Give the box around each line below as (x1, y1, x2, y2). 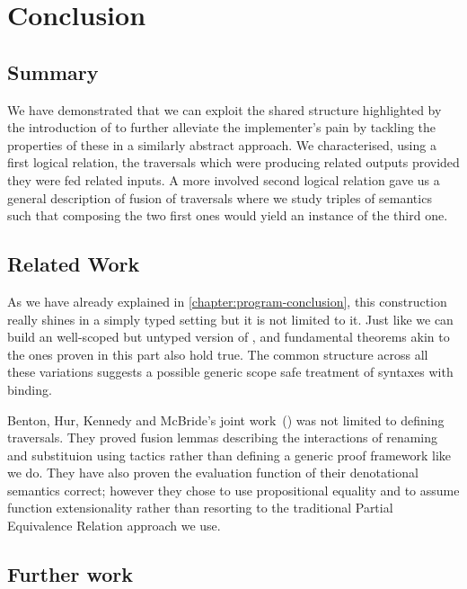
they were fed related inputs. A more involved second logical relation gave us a (7, 170, 440, 189)
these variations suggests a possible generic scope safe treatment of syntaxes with (7, 362, 454, 381)
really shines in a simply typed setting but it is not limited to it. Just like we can (7, 309, 454, 328)
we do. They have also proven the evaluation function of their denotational (7, 463, 419, 482)
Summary (7, 58, 99, 85)
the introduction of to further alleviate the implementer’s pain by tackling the (7, 118, 436, 137)
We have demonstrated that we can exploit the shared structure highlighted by (7, 100, 442, 119)
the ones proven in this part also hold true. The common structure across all (7, 344, 428, 363)
